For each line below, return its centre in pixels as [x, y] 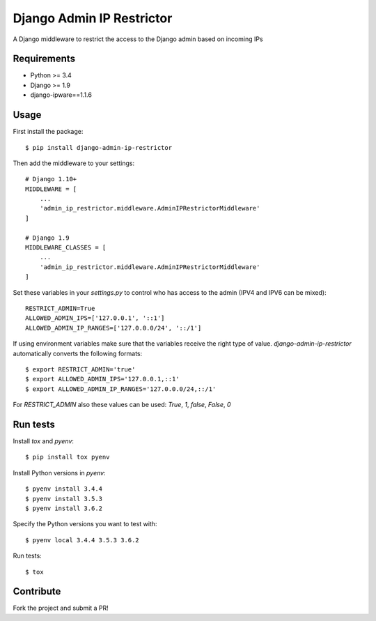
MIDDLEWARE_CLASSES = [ [66, 248]
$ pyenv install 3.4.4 [64, 489]
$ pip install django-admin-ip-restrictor [99, 147]
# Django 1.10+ [51, 179]
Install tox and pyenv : [44, 441]
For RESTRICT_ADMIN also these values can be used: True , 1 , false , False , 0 [122, 405]
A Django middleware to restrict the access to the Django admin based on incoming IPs [138, 39]
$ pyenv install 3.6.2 [64, 508]
